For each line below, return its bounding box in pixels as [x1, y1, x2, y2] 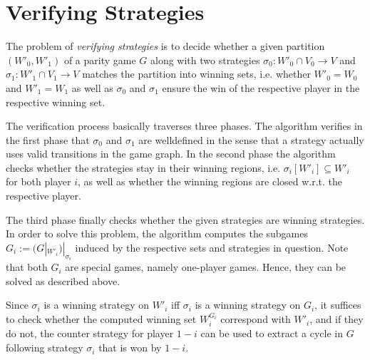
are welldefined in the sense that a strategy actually [138, 132, 364, 147]
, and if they [309, 312, 364, 326]
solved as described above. [6, 273, 120, 288]
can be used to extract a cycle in [200, 326, 344, 341]
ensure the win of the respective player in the [162, 80, 360, 95]
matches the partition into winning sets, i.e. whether [82, 66, 311, 81]
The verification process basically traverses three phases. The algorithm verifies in [6, 118, 363, 133]
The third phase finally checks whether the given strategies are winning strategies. [6, 212, 365, 227]
